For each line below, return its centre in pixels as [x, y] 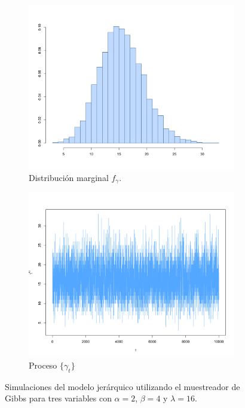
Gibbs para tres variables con [58, 398]
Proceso [43, 365]
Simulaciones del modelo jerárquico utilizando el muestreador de [122, 386]
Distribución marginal [69, 177]
